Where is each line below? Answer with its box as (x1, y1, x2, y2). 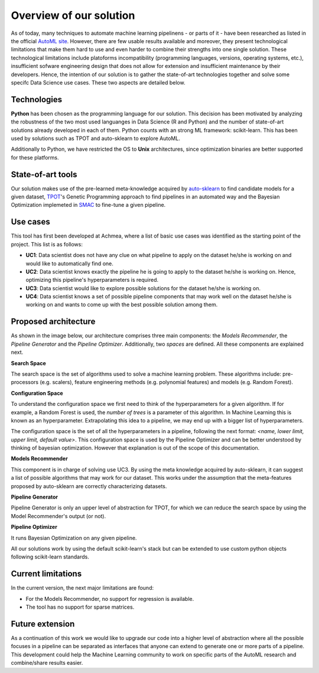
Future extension (11, 619, 75, 629)
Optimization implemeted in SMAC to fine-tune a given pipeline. (11, 201, 166, 209)
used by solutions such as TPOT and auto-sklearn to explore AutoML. (11, 135, 180, 142)
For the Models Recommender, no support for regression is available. (25, 595, 194, 602)
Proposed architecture (11, 317, 96, 327)
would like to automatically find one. (25, 260, 113, 267)
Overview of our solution (11, 9, 135, 22)
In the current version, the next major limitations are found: (11, 584, 154, 591)
